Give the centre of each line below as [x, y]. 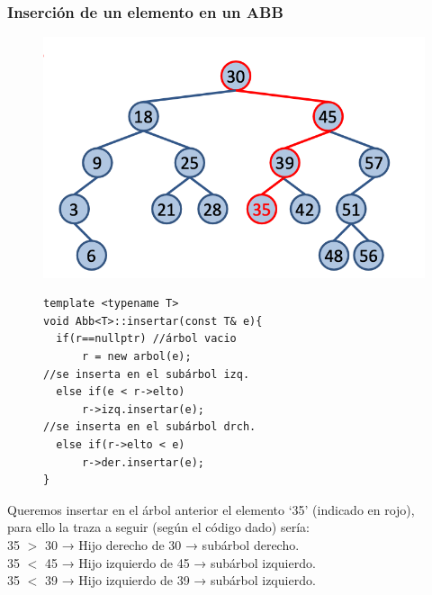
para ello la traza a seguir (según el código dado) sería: [158, 527]
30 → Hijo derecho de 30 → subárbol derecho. [172, 544]
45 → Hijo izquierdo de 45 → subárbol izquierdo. [180, 562]
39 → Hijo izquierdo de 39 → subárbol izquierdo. [180, 580]
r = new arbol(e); [136, 356]
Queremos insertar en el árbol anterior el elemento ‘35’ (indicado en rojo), [211, 509]
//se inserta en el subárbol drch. [150, 427]
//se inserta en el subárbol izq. [147, 374]
